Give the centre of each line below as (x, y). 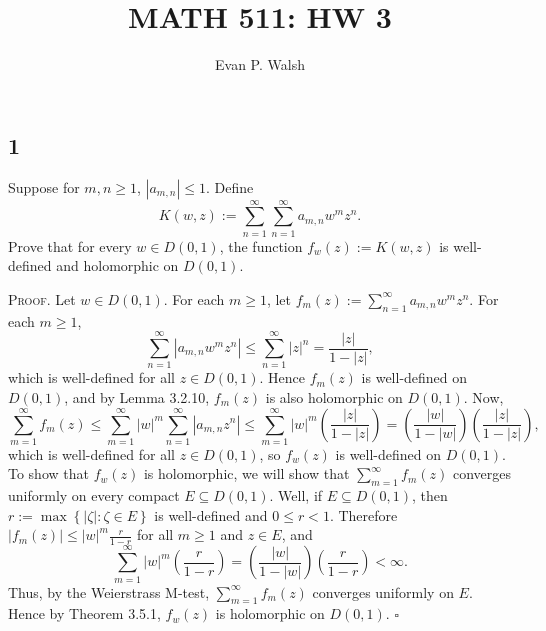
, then (430, 495)
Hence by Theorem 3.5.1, (84, 613)
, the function (261, 245)
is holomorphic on (270, 613)
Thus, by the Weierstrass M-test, (109, 591)
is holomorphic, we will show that (246, 473)
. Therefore (363, 514)
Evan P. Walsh (260, 64)
